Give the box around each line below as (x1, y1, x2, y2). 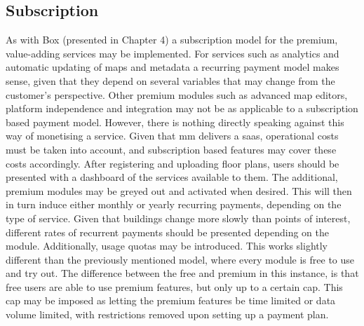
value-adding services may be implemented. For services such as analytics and (6, 46, 339, 60)
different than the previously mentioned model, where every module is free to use (6, 252, 355, 266)
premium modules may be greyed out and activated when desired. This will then (6, 183, 352, 198)
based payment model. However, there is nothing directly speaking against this (6, 114, 344, 129)
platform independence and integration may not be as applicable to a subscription (6, 101, 358, 116)
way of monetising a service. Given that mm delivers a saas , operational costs (6, 128, 339, 143)
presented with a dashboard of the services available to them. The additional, (6, 170, 338, 184)
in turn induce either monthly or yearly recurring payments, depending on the (6, 197, 342, 212)
